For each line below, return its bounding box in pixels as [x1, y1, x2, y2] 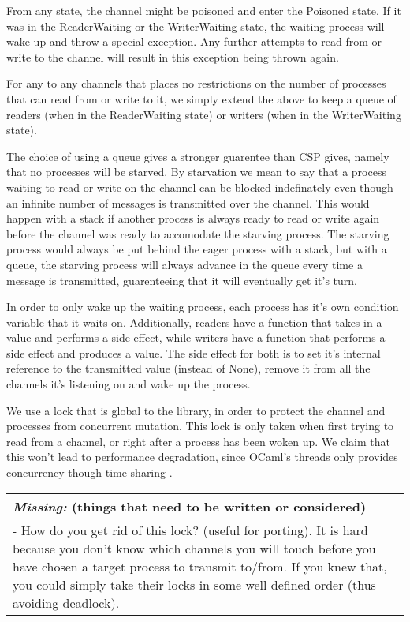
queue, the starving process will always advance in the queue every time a [6, 256, 363, 272]
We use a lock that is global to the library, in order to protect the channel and [6, 402, 386, 418]
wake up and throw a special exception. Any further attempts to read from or [6, 33, 382, 50]
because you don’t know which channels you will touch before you [13, 538, 376, 557]
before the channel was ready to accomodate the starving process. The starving [6, 225, 389, 242]
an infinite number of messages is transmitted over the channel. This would [6, 194, 370, 211]
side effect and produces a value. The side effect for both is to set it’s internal [6, 344, 381, 361]
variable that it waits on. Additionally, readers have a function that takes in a [6, 313, 382, 330]
